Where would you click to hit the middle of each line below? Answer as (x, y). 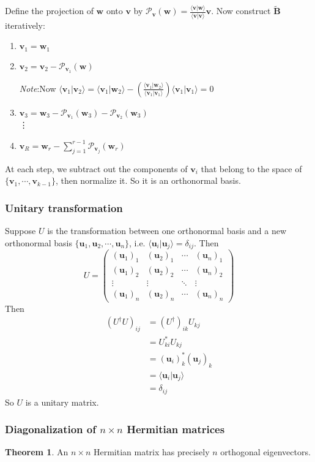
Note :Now (38, 88)
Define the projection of (49, 11)
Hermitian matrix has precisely (151, 452)
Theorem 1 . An (37, 452)
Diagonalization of (50, 429)
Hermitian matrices (176, 429)
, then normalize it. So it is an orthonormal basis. (148, 180)
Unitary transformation (64, 207)
